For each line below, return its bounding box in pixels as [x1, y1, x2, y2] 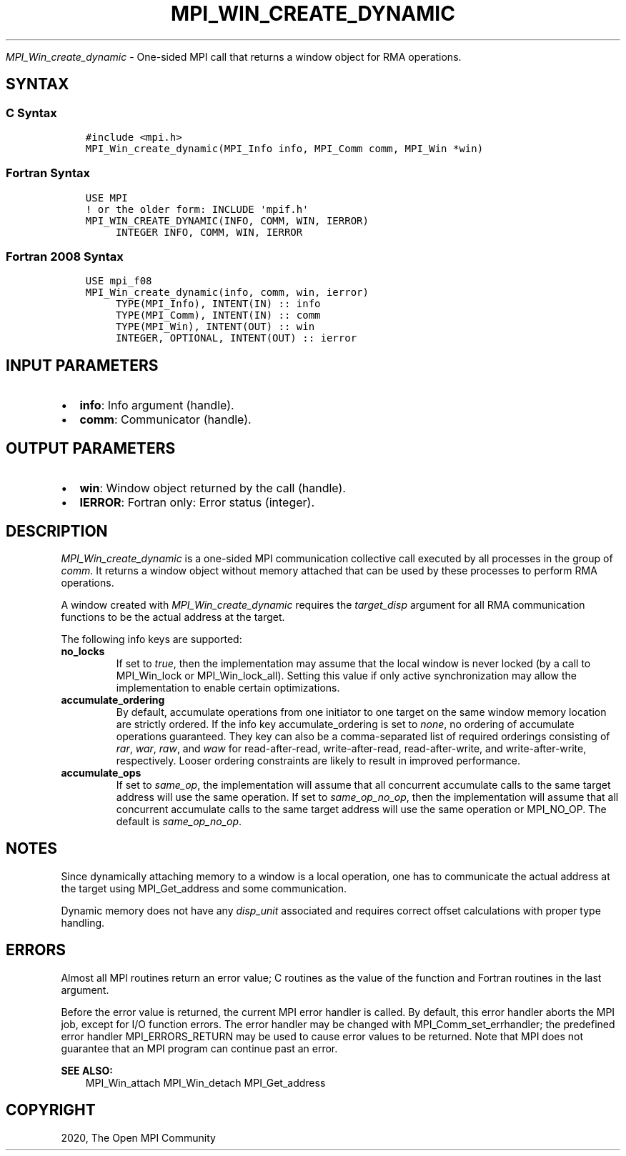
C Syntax [6, 105, 57, 120]
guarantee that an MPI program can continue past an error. [61, 1042, 338, 1055]
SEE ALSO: [61, 1064, 113, 1077]
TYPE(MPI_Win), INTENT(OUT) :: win [115, 321, 315, 333]
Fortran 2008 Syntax [6, 249, 124, 264]
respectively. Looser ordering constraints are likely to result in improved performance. [116, 754, 521, 767]
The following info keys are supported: [61, 633, 242, 645]
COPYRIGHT [6, 1101, 96, 1120]
